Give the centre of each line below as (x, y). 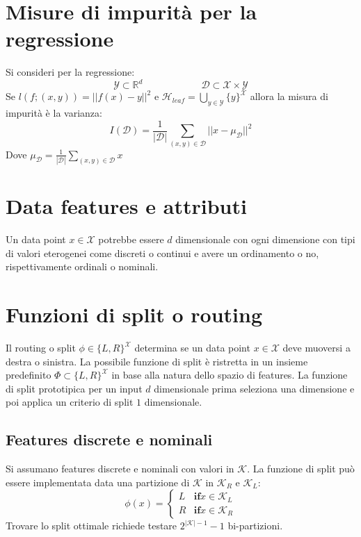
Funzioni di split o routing (134, 314)
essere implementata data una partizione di (98, 482)
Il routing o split (41, 347)
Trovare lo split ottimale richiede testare (91, 526)
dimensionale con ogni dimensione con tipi (265, 239)
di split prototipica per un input (74, 388)
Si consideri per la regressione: (70, 72)
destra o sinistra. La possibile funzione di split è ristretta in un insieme (157, 361)
